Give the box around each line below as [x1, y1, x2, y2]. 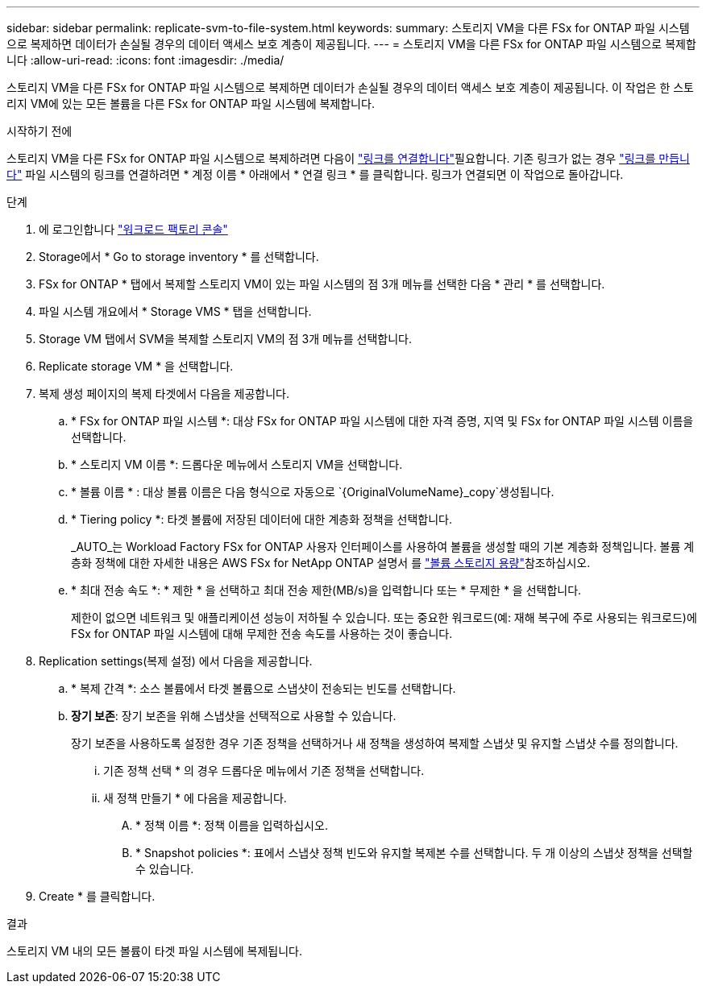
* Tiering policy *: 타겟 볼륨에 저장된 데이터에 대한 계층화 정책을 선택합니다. [71, 512, 452, 526]
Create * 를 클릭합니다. [39, 889, 156, 903]
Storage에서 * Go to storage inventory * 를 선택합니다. [39, 250, 319, 263]
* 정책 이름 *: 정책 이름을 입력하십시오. [135, 818, 328, 832]
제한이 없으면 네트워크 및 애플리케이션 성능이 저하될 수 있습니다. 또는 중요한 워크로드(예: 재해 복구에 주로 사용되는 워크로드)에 [71, 611, 697, 624]
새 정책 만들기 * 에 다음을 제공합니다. [103, 791, 287, 805]
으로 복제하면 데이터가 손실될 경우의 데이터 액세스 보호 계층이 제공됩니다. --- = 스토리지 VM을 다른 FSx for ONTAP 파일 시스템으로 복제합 [6, 37, 696, 51]
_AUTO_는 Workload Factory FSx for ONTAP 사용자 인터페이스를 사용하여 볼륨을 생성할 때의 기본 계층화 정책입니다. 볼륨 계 [71, 540, 695, 553]
